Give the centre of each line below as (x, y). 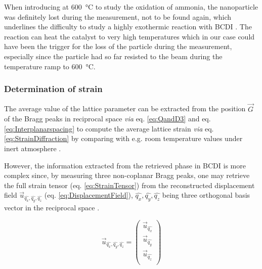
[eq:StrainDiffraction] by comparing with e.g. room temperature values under (123, 138)
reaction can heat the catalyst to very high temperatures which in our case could (129, 36)
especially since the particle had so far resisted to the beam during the (113, 56)
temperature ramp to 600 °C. (50, 66)
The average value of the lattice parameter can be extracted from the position (125, 108)
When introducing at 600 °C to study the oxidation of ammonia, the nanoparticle (131, 7)
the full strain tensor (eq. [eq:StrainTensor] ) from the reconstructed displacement (129, 185)
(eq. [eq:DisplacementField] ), (89, 195)
